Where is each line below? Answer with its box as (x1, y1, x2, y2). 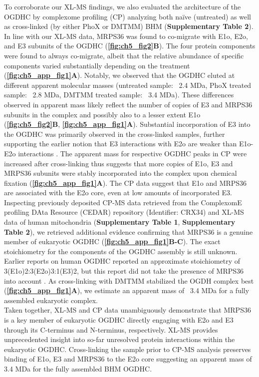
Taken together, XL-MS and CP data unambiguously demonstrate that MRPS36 (4, 305, 251, 315)
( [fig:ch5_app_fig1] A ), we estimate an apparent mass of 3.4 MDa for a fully (4, 285, 250, 296)
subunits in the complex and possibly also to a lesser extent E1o (4, 109, 201, 119)
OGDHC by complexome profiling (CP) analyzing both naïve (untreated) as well (4, 11, 251, 21)
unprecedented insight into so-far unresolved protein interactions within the (4, 334, 235, 345)
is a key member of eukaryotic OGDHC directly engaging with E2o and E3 (4, 315, 234, 325)
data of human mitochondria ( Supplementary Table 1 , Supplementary (4, 217, 236, 227)
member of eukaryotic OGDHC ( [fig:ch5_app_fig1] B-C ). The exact (4, 236, 221, 247)
